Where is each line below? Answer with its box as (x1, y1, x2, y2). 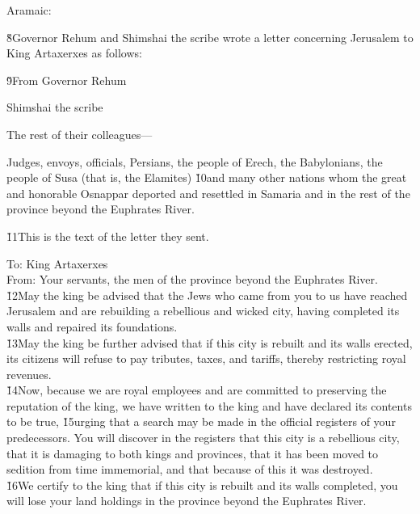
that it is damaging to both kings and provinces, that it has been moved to (6, 444, 379, 461)
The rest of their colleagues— (6, 125, 153, 142)
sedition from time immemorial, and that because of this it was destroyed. (6, 461, 373, 478)
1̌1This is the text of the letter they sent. (6, 227, 209, 244)
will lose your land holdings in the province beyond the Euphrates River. (6, 492, 367, 509)
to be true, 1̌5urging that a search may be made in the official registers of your (6, 413, 396, 430)
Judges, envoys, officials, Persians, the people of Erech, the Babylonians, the (6, 153, 383, 170)
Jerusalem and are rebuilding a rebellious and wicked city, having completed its (6, 302, 400, 319)
